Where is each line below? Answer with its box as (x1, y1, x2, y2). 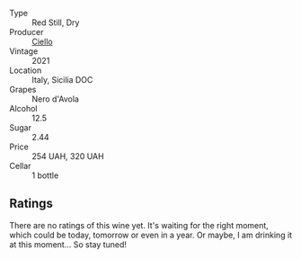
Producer (9, 27, 44, 37)
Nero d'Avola (31, 94, 79, 104)
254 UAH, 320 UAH (31, 151, 105, 161)
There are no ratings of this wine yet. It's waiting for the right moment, (9, 219, 270, 230)
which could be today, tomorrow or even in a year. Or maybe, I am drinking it (9, 229, 293, 240)
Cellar (9, 161, 31, 171)
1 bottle (31, 170, 59, 181)
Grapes (9, 85, 37, 94)
